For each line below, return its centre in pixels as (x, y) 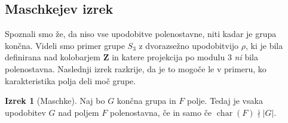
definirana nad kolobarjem (53, 57)
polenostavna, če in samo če (161, 112)
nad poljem (79, 112)
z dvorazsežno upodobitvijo (189, 45)
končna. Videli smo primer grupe (65, 45)
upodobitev (25, 112)
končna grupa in (146, 101)
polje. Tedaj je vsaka (225, 101)
